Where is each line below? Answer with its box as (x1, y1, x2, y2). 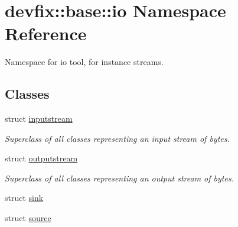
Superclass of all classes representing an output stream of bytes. (5, 171, 234, 184)
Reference (5, 21, 87, 46)
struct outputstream (5, 152, 78, 164)
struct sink (5, 192, 44, 204)
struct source (5, 212, 51, 224)
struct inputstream (5, 112, 73, 125)
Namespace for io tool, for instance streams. (5, 56, 164, 68)
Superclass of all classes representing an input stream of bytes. (5, 132, 230, 144)
